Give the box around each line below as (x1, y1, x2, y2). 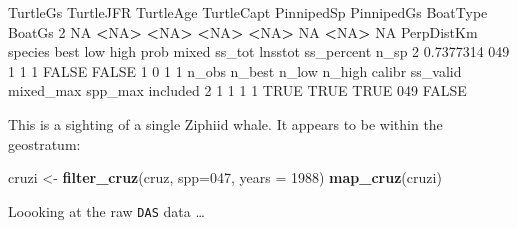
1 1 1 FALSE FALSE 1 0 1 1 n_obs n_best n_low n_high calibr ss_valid (8, 60, 462, 81)
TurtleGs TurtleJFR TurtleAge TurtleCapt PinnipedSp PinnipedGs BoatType (8, 2, 488, 22)
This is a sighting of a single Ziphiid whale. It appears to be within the (8, 113, 443, 134)
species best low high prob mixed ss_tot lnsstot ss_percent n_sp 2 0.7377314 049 (8, 41, 510, 62)
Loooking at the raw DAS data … (8, 200, 205, 221)
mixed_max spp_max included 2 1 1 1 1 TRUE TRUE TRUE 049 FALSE (8, 80, 467, 101)
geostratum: (8, 133, 81, 154)
